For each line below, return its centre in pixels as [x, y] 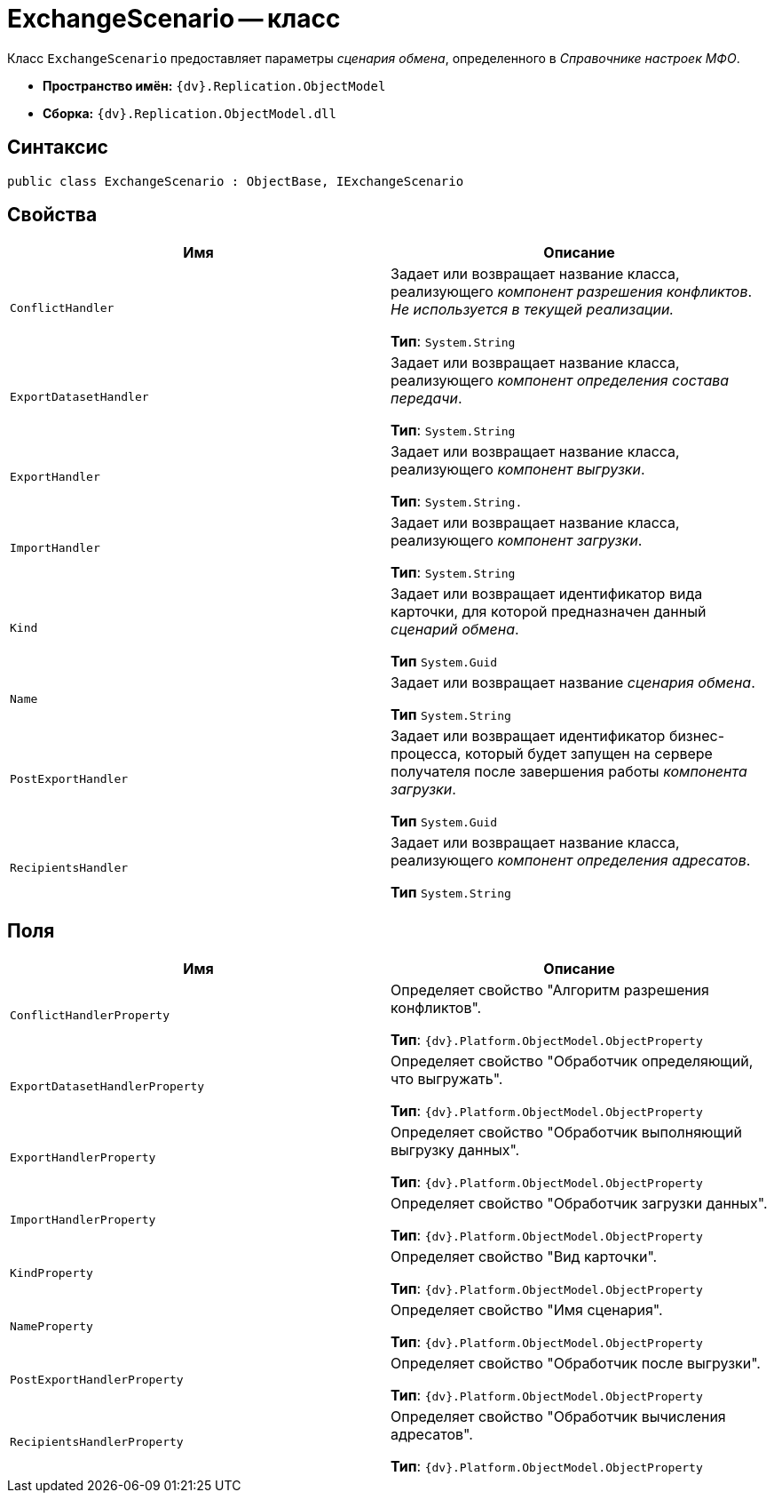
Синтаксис [58, 148]
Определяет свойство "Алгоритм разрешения [550, 990]
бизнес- [696, 736]
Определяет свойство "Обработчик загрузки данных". [579, 1204]
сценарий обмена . [455, 630]
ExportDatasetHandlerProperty [107, 1086]
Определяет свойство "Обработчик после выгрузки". [576, 1364]
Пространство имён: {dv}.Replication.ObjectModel [214, 85]
